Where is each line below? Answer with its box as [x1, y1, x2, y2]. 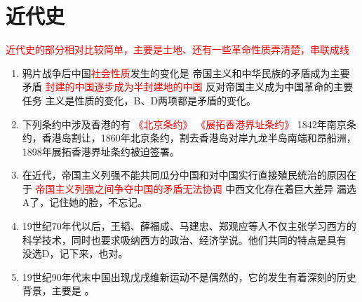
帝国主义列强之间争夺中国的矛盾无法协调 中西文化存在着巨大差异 [35, 181, 334, 195]
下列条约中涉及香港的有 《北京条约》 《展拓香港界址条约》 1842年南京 [22, 116, 347, 131]
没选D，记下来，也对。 [22, 246, 128, 261]
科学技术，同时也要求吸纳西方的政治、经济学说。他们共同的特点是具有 [22, 232, 347, 247]
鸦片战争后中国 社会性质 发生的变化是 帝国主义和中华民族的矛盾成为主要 [22, 65, 350, 80]
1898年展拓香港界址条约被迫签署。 [22, 144, 180, 158]
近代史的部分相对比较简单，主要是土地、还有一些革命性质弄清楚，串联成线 [6, 42, 349, 57]
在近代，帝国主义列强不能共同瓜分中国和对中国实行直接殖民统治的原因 [22, 167, 347, 182]
